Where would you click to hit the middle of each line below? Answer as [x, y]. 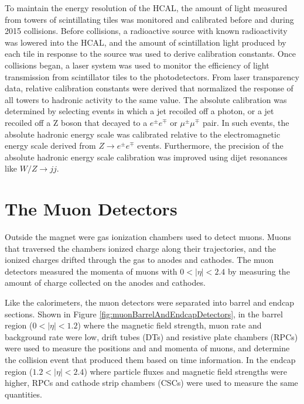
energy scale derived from [50, 145]
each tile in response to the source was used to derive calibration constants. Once [150, 54]
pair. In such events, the [246, 122]
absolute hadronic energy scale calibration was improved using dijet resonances [146, 157]
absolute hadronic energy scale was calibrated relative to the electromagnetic [143, 134]
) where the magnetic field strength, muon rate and [170, 325]
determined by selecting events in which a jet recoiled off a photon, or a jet [139, 111]
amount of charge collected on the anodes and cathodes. [105, 283]
